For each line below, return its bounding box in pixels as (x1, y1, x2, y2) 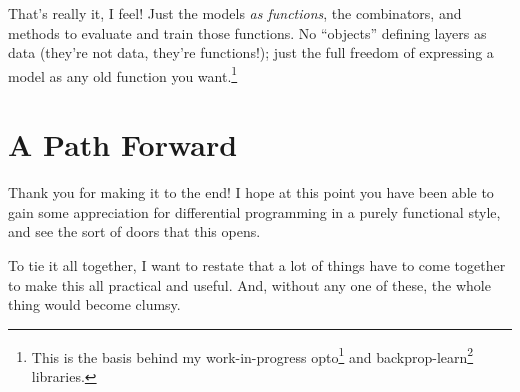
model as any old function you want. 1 (8, 62, 238, 86)
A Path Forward (8, 124, 238, 165)
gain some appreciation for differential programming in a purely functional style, (8, 201, 501, 222)
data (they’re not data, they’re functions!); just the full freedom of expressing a (8, 42, 494, 63)
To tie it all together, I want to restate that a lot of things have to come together (8, 254, 506, 275)
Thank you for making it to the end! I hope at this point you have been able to (8, 182, 494, 203)
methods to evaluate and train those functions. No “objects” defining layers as (8, 22, 487, 43)
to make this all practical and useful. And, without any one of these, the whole (8, 274, 491, 295)
